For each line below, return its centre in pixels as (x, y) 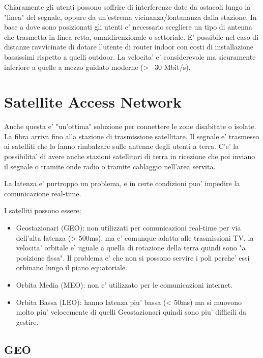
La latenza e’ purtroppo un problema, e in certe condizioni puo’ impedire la (122, 183)
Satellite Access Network (93, 102)
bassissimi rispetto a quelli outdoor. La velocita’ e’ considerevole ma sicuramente (130, 56)
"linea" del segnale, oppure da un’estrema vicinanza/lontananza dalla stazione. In (130, 17)
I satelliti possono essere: (43, 210)
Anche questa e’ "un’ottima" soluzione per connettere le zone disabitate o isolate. (130, 126)
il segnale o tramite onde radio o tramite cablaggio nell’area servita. (110, 166)
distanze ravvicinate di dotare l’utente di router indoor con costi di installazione (129, 47)
